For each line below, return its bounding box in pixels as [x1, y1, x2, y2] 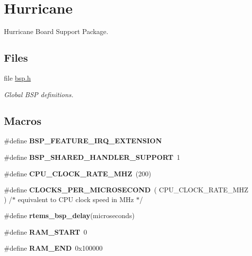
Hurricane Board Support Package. [4, 26, 108, 36]
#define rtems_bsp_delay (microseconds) [4, 210, 135, 221]
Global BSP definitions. [4, 89, 73, 99]
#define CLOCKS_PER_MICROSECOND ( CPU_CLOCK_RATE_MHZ [4, 185, 249, 195]
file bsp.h [4, 72, 31, 83]
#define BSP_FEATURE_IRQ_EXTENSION [4, 136, 162, 146]
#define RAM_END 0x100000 [4, 243, 103, 253]
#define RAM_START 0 [4, 226, 87, 237]
